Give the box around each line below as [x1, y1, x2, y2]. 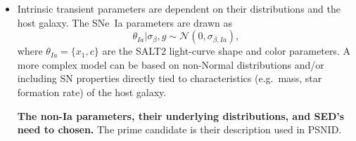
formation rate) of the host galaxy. [17, 84, 167, 99]
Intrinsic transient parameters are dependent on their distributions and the [17, 1, 341, 15]
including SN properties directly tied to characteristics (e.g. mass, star [17, 71, 322, 86]
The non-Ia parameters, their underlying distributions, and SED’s [17, 108, 345, 123]
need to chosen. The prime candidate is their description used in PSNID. [17, 122, 342, 137]
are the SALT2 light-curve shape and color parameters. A [102, 43, 350, 58]
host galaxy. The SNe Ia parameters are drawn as [17, 15, 233, 29]
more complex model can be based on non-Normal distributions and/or [17, 57, 324, 72]
